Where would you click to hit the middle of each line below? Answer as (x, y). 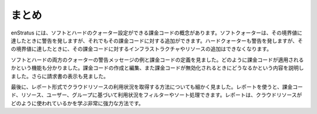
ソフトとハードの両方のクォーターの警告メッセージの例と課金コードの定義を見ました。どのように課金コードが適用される (157, 60)
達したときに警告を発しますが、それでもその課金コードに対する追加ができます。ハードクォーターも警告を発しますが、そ (157, 40)
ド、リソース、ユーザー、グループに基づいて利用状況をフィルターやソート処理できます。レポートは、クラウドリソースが (156, 95)
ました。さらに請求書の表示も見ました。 (60, 76)
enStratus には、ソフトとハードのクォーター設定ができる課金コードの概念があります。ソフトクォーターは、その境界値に (156, 33)
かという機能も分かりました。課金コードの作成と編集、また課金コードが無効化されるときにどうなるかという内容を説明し (157, 68)
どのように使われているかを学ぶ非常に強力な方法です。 (77, 103)
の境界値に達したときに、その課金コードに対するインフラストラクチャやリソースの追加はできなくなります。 (141, 49)
